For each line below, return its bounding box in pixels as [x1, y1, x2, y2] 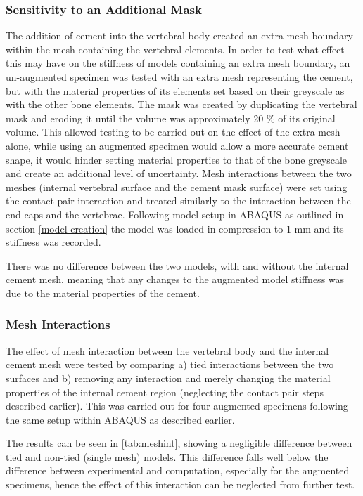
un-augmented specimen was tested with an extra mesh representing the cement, [6, 70, 353, 84]
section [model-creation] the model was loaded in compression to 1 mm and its [6, 221, 344, 235]
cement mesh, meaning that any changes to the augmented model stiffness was [6, 272, 345, 287]
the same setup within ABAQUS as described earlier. [6, 412, 235, 426]
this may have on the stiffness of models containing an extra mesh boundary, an [6, 56, 350, 70]
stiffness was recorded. [6, 235, 101, 249]
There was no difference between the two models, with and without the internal [6, 258, 349, 273]
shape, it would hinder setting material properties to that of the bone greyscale [6, 152, 348, 167]
